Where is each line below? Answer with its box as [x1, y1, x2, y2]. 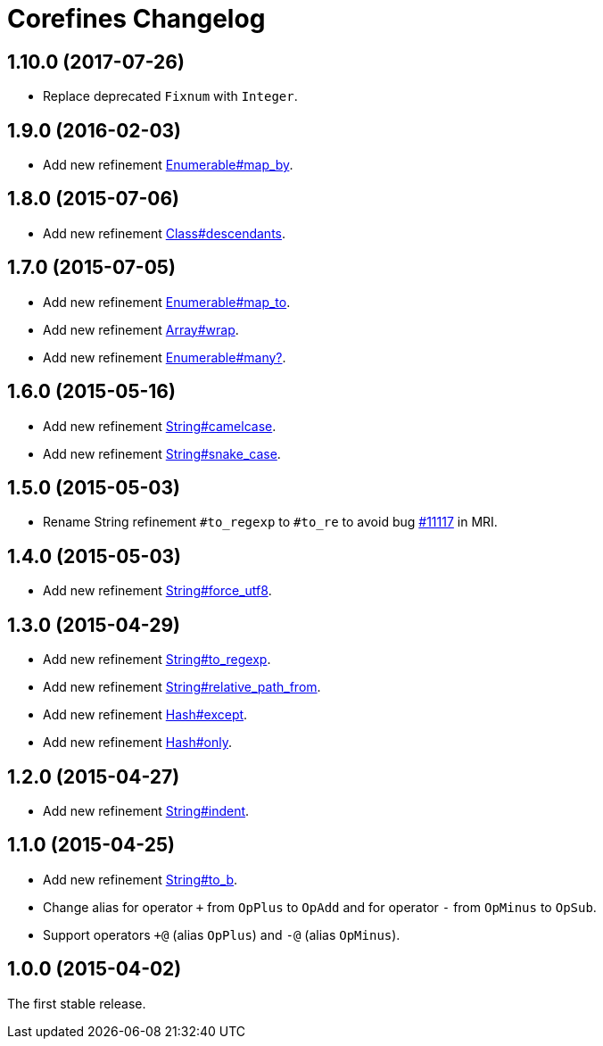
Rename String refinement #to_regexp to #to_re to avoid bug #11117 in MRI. [43, 514, 498, 530]
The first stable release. [7, 995, 146, 1011]
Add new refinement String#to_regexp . [43, 652, 271, 668]
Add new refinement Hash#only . [43, 735, 232, 751]
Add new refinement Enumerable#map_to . [43, 294, 291, 310]
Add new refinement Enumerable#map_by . [43, 157, 293, 173]
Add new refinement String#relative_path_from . [43, 679, 321, 695]
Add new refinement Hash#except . [43, 707, 248, 723]
